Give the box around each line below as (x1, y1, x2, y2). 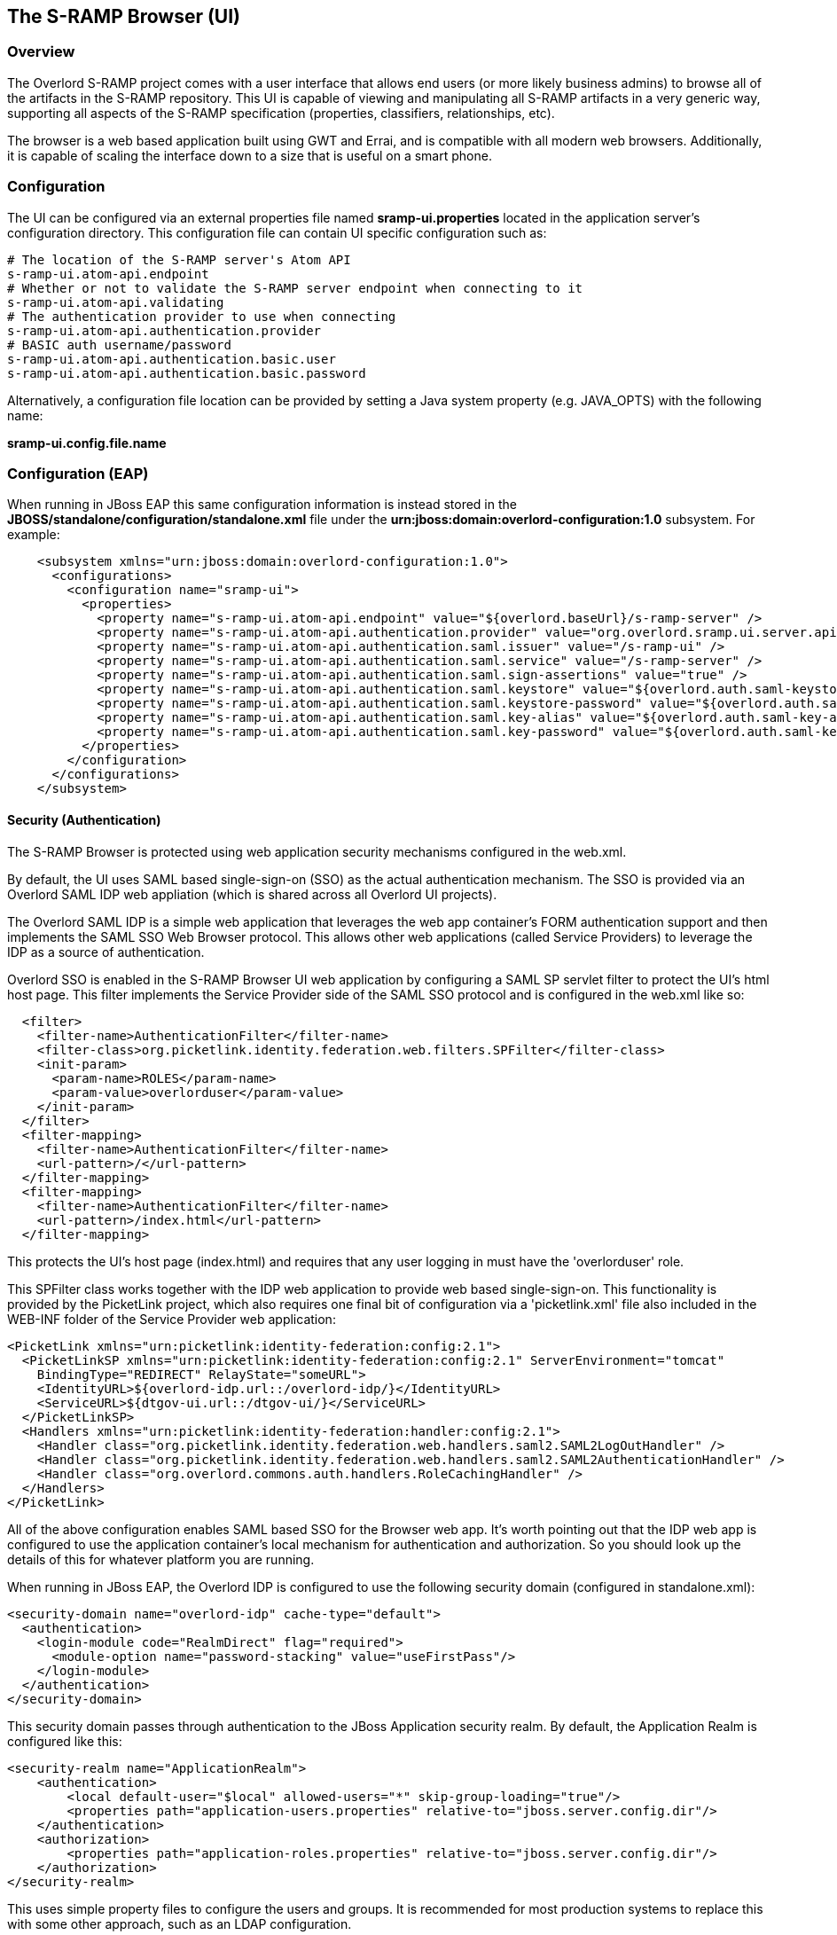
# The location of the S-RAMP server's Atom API (7, 252, 351, 267)
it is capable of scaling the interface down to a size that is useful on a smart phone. (7, 147, 492, 163)
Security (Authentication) (7, 811, 161, 827)
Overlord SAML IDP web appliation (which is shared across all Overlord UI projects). (7, 886, 497, 902)
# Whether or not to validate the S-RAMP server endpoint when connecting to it (7, 280, 583, 295)
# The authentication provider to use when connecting (7, 309, 396, 324)
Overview (7, 43, 75, 61)
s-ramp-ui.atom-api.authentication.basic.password (7, 365, 366, 380)
